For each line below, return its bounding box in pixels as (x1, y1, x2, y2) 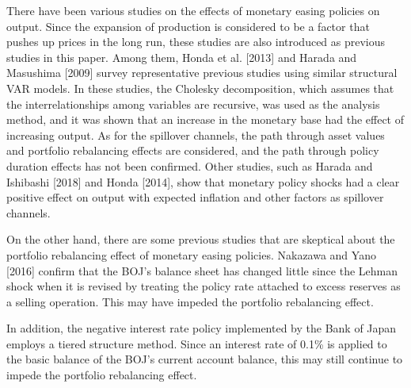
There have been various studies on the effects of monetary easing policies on (6, 2, 380, 18)
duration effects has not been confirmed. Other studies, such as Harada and (6, 157, 373, 174)
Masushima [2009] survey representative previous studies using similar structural (6, 64, 398, 81)
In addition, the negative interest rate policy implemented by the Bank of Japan (6, 320, 397, 336)
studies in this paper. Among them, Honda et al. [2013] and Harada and (6, 48, 357, 65)
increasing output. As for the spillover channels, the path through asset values (6, 126, 385, 143)
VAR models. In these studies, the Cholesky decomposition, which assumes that (6, 79, 394, 96)
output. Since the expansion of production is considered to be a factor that (6, 17, 370, 34)
